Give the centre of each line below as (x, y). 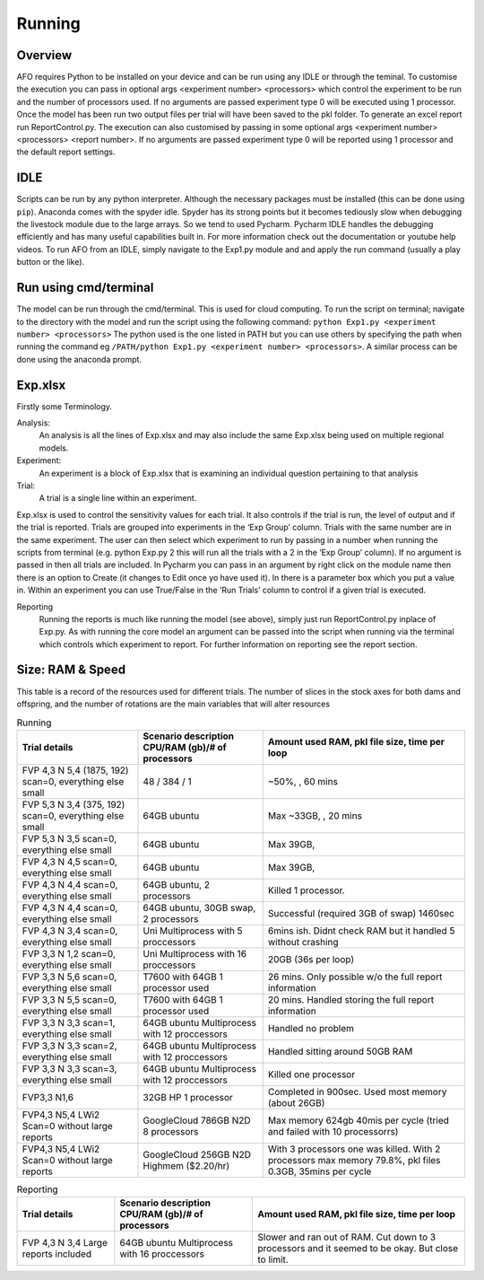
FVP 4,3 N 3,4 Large (65, 1243)
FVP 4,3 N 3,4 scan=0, (70, 931)
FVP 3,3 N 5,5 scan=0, (69, 999)
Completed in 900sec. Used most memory (357, 1092)
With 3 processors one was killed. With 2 (354, 1149)
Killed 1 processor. (306, 890)
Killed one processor (311, 1074)
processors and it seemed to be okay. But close (358, 1249)
